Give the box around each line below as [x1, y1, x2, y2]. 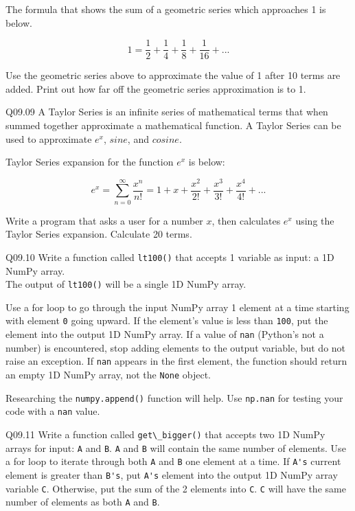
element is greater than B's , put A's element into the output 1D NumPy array [5, 467, 338, 481]
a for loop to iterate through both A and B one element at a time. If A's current [5, 454, 341, 468]
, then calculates [211, 213, 281, 227]
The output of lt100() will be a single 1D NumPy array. [5, 277, 247, 291]
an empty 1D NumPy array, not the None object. [5, 367, 211, 381]
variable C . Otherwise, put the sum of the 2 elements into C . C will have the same [5, 481, 346, 495]
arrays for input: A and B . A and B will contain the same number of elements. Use [5, 440, 346, 455]
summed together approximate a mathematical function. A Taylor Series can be [5, 118, 341, 133]
